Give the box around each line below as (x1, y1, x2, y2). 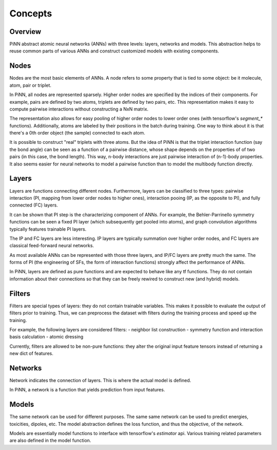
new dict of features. (9, 350, 53, 357)
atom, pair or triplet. (9, 82, 51, 88)
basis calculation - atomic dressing (9, 334, 84, 340)
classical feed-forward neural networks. (9, 242, 94, 249)
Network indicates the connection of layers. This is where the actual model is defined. (9, 378, 191, 384)
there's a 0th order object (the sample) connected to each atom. (9, 130, 146, 136)
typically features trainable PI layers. (9, 226, 87, 232)
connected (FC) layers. (9, 202, 58, 208)
